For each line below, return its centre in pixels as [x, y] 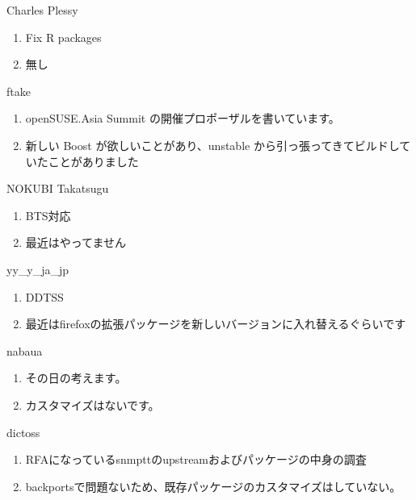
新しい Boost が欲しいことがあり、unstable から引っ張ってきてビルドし [212, 145]
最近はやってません [76, 242]
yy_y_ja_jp [38, 269]
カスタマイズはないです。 [92, 404]
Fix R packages [63, 37]
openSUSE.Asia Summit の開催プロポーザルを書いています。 [183, 118]
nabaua [25, 350]
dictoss [23, 432]
